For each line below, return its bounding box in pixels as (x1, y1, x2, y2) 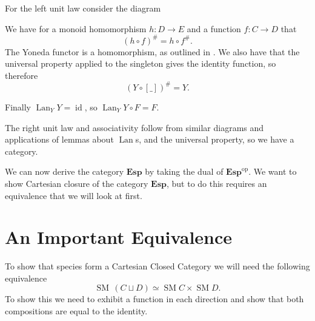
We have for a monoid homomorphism (5, 22, 147, 35)
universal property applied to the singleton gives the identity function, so (5, 57, 276, 70)
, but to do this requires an (166, 177, 267, 189)
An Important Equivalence (5, 225, 233, 249)
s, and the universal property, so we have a (135, 133, 294, 146)
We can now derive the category (5, 165, 124, 178)
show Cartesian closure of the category (5, 177, 148, 189)
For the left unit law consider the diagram (5, 2, 161, 14)
